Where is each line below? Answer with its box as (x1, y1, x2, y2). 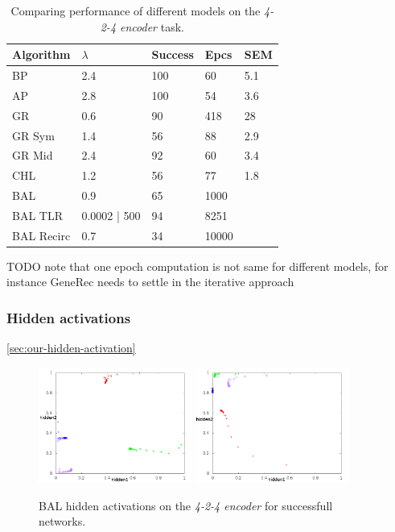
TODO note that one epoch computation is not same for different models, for (6, 257, 389, 274)
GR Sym (12, 127, 55, 143)
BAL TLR (12, 206, 63, 223)
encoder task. (120, 18, 184, 35)
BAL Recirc (12, 227, 71, 243)
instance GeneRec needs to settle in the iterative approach (6, 273, 294, 290)
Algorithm (12, 46, 71, 63)
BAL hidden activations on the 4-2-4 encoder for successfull (39, 497, 333, 513)
